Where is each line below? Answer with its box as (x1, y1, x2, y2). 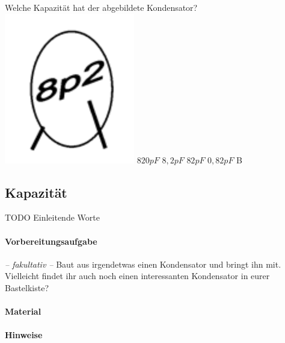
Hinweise (5, 329, 43, 341)
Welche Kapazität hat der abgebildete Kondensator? (5, 1, 198, 13)
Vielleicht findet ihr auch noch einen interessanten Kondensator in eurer (5, 269, 270, 282)
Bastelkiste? (5, 281, 49, 294)
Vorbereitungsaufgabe (5, 234, 97, 247)
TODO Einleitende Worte (5, 211, 100, 224)
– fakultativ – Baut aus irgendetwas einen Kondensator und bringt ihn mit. (5, 257, 281, 270)
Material (5, 305, 41, 318)
